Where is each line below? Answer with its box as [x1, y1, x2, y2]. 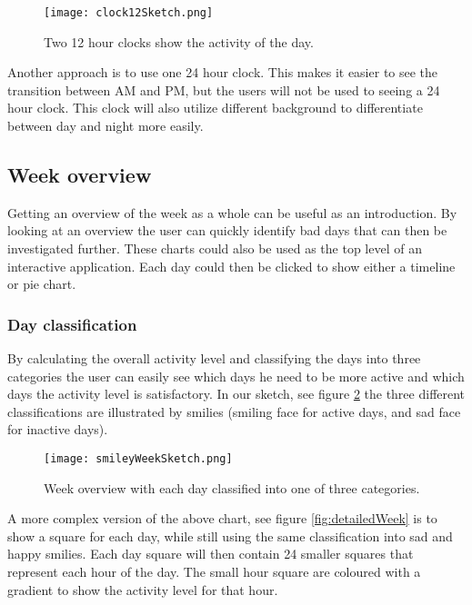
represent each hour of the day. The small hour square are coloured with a [7, 562, 421, 581]
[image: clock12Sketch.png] [44, 6, 214, 19]
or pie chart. [7, 274, 76, 293]
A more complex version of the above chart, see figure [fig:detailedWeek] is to [7, 509, 437, 528]
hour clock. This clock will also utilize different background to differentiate [7, 98, 423, 117]
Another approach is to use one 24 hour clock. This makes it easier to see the [7, 63, 438, 82]
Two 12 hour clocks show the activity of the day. [44, 32, 314, 51]
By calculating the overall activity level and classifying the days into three [7, 349, 421, 368]
